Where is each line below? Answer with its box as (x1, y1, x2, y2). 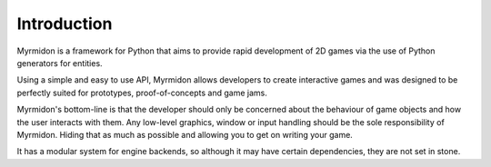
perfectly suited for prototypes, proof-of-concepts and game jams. (16, 87, 268, 98)
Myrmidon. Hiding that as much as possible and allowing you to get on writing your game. (16, 129, 354, 140)
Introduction (16, 14, 113, 34)
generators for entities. (16, 57, 104, 68)
